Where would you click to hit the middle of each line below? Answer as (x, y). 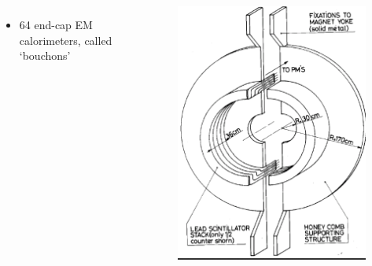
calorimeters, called (66, 40)
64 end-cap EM (56, 24)
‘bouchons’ (45, 55)
